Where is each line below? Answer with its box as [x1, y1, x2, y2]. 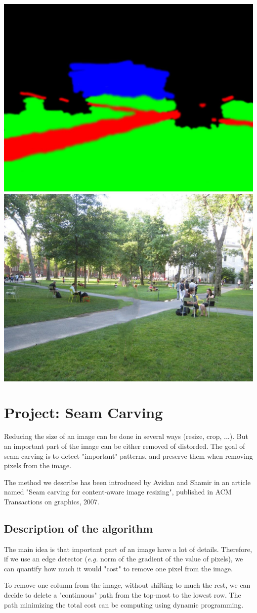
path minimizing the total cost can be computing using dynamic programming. [4, 599, 244, 610]
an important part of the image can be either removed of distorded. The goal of [4, 440, 245, 451]
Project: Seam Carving [4, 402, 163, 423]
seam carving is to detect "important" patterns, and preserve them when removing [4, 450, 253, 461]
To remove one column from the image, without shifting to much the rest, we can [4, 580, 251, 590]
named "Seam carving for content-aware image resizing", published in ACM [4, 487, 232, 497]
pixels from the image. [4, 460, 72, 471]
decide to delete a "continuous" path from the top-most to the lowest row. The [4, 590, 241, 600]
